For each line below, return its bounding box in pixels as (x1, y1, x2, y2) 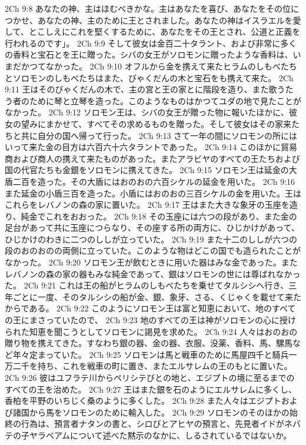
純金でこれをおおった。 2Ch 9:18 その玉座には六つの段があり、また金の (21, 210, 297, 222)
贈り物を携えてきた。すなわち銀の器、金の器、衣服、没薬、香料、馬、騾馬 (5, 337, 292, 349)
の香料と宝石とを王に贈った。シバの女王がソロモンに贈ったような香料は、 (5, 48, 293, 61)
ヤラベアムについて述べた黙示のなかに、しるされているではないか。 (29, 429, 292, 441)
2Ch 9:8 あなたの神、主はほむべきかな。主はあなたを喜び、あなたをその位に (5, 2, 300, 14)
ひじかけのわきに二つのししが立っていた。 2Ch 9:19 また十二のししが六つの (5, 233, 298, 245)
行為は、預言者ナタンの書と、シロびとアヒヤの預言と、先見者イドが (21, 417, 284, 430)
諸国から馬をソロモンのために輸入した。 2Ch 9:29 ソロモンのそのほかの (12, 406, 290, 418)
